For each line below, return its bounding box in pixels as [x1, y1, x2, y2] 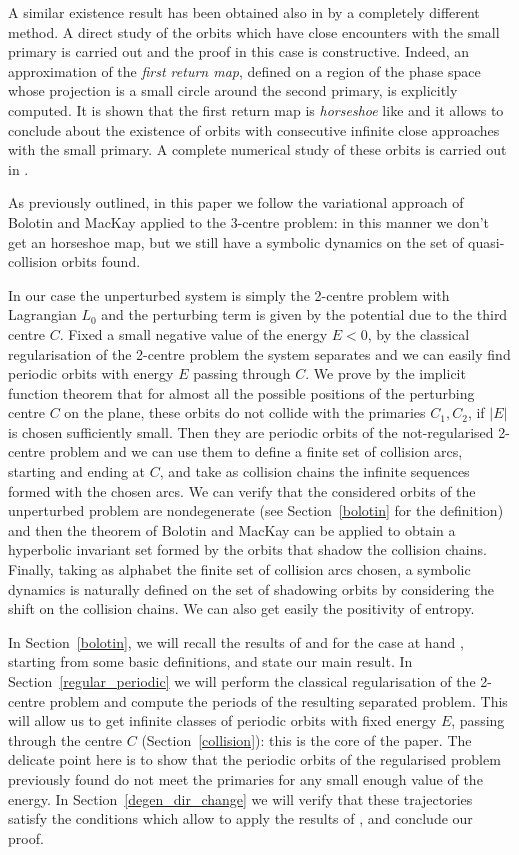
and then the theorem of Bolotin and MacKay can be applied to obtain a [8, 519, 456, 540]
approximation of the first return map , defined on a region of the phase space [8, 60, 481, 81]
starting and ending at [8, 461, 146, 482]
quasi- [468, 231, 505, 252]
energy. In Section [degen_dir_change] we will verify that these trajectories [8, 788, 473, 809]
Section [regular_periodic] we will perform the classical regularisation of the [8, 671, 476, 691]
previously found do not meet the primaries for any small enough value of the [8, 768, 483, 789]
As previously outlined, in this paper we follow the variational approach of [8, 192, 464, 213]
